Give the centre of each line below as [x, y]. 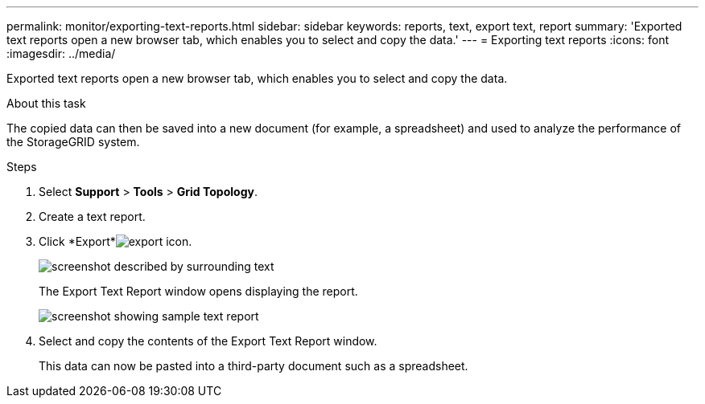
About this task [46, 103]
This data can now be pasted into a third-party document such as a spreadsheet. [254, 366]
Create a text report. [92, 216]
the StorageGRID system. [73, 142]
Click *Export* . [115, 241]
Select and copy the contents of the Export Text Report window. [208, 341]
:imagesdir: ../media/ [61, 53]
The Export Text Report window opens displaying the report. [198, 291]
